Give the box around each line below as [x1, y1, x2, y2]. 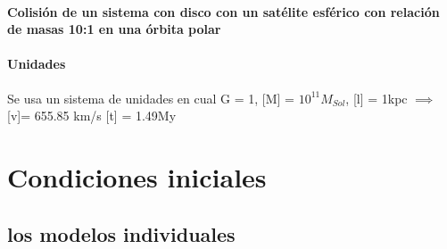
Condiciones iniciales [7, 158, 267, 195]
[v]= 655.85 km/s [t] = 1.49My [7, 106, 177, 125]
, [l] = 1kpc [345, 88, 408, 107]
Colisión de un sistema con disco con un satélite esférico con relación [7, 2, 440, 21]
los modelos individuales [7, 220, 236, 247]
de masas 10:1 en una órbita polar [7, 20, 221, 38]
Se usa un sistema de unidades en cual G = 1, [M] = [7, 88, 294, 107]
